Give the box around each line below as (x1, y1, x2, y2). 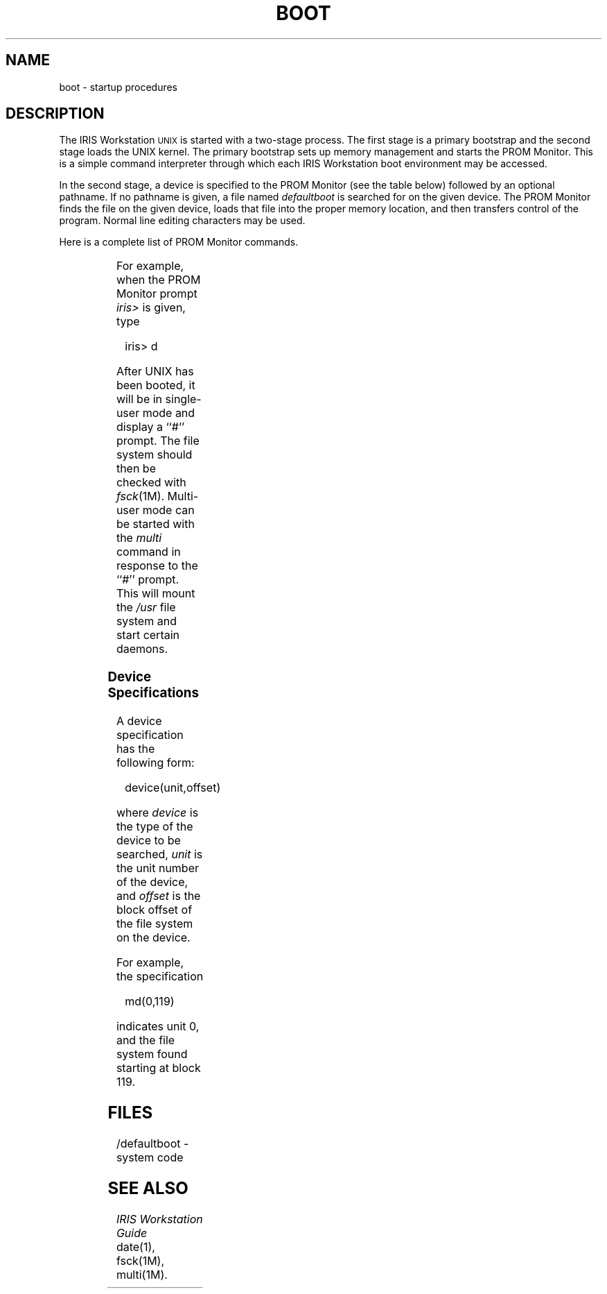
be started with (116, 517, 195, 531)
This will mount (116, 586, 195, 601)
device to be (116, 833, 181, 847)
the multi (116, 531, 162, 545)
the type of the (116, 819, 193, 833)
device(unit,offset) (125, 780, 221, 794)
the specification (116, 969, 204, 983)
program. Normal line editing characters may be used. (59, 214, 306, 227)
